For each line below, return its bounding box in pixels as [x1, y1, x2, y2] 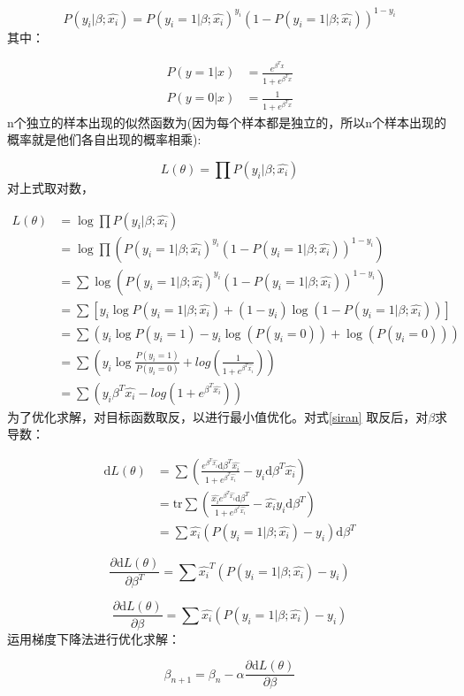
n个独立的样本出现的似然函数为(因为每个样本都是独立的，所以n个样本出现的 [7, 112, 447, 131]
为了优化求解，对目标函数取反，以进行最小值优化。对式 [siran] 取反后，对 [7, 407, 429, 425]
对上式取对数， [7, 178, 94, 196]
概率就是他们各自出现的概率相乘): [7, 130, 202, 149]
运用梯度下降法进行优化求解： [7, 629, 180, 647]
